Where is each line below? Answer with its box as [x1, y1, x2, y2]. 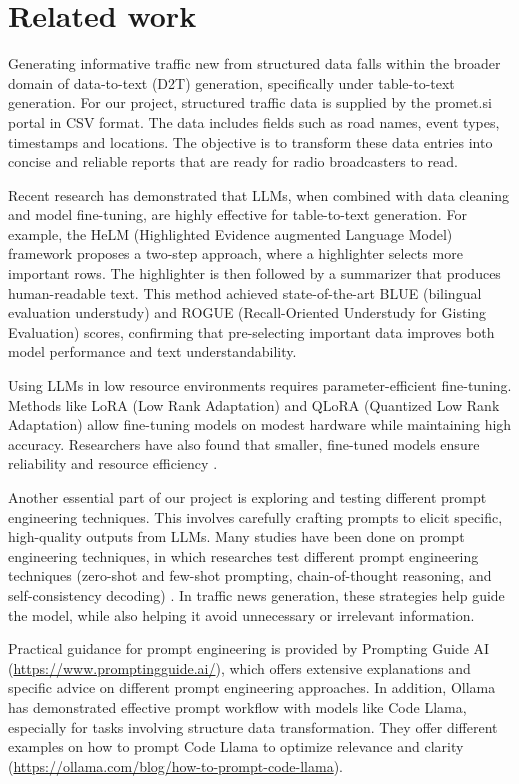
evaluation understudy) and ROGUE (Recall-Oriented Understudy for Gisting [8, 302, 487, 323]
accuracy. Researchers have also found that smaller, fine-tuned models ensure [8, 433, 480, 454]
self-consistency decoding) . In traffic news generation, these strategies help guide [8, 584, 505, 605]
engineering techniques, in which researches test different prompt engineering [8, 545, 479, 566]
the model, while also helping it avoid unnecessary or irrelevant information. [8, 604, 475, 625]
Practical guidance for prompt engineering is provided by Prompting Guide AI [8, 638, 490, 659]
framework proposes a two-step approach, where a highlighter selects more [8, 243, 463, 264]
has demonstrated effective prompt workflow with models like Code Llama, [8, 696, 467, 717]
